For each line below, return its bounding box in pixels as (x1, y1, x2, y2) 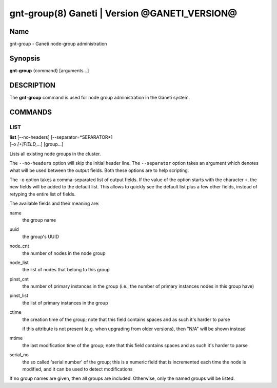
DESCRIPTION (9, 81, 56, 90)
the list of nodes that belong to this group (22, 267, 110, 273)
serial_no (9, 352, 29, 358)
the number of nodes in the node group (22, 250, 106, 256)
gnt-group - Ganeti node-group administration (9, 41, 107, 47)
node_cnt (9, 243, 29, 249)
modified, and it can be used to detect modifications (22, 366, 133, 372)
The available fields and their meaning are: (9, 200, 100, 207)
